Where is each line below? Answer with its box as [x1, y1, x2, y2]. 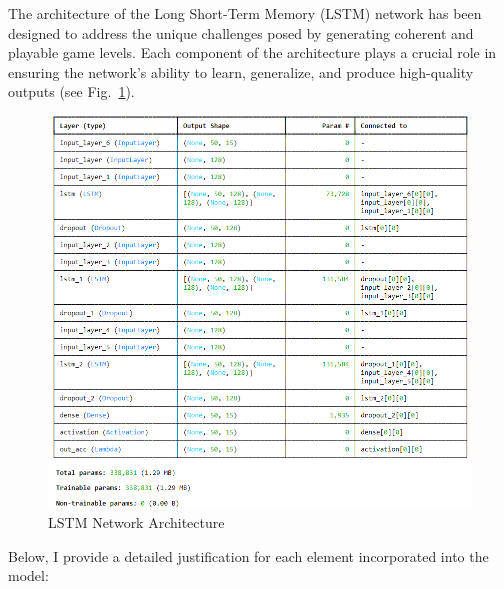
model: [8, 565, 49, 586]
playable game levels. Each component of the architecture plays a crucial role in [8, 42, 497, 63]
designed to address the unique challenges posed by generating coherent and [8, 22, 474, 43]
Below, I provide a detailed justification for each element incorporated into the [8, 545, 489, 566]
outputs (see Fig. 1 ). [8, 81, 135, 102]
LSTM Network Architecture [48, 511, 225, 532]
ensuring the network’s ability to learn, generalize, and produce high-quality [8, 61, 474, 82]
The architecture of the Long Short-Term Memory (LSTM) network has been [8, 3, 482, 23]
